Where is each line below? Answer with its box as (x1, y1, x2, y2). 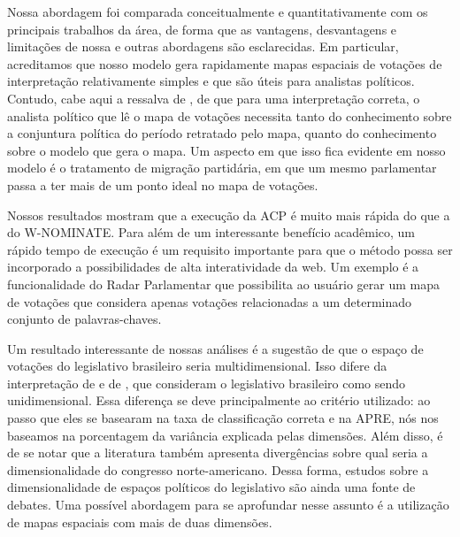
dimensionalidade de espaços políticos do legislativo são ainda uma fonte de (7, 478, 416, 496)
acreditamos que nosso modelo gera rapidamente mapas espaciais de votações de (7, 54, 442, 73)
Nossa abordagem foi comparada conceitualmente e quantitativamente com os (7, 3, 428, 20)
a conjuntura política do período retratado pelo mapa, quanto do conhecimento (7, 124, 437, 142)
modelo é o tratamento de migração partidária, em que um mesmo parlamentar (7, 158, 437, 177)
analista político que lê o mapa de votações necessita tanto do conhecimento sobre (7, 106, 452, 125)
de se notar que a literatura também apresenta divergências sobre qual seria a (7, 443, 428, 462)
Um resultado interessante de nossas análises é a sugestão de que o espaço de (7, 339, 424, 357)
